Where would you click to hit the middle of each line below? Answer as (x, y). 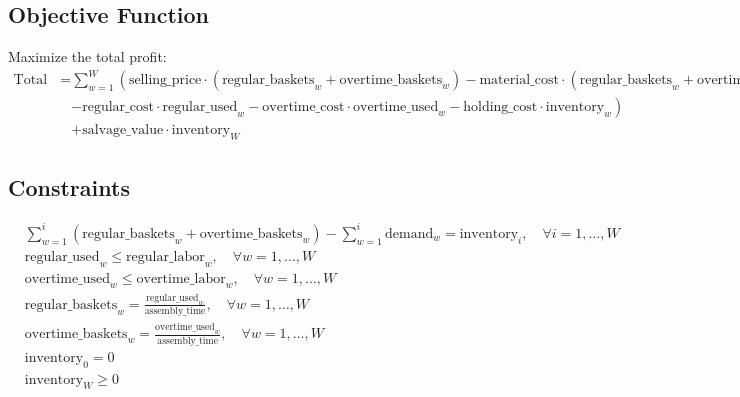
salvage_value (123, 130)
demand (409, 233)
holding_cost (500, 107)
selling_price (165, 80)
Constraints (69, 186)
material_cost (519, 80)
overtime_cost (303, 107)
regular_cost (118, 107)
